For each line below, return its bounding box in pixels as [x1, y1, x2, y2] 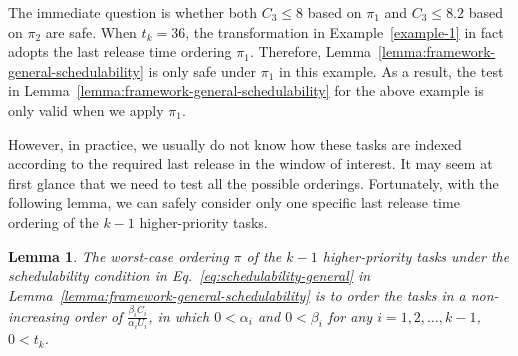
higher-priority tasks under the [322, 245, 510, 266]
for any [327, 305, 373, 326]
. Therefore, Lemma [249, 41, 372, 62]
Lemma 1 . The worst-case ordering [8, 245, 229, 266]
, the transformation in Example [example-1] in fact [185, 21, 504, 42]
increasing [8, 305, 70, 326]
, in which [148, 305, 210, 326]
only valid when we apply [8, 99, 164, 120]
